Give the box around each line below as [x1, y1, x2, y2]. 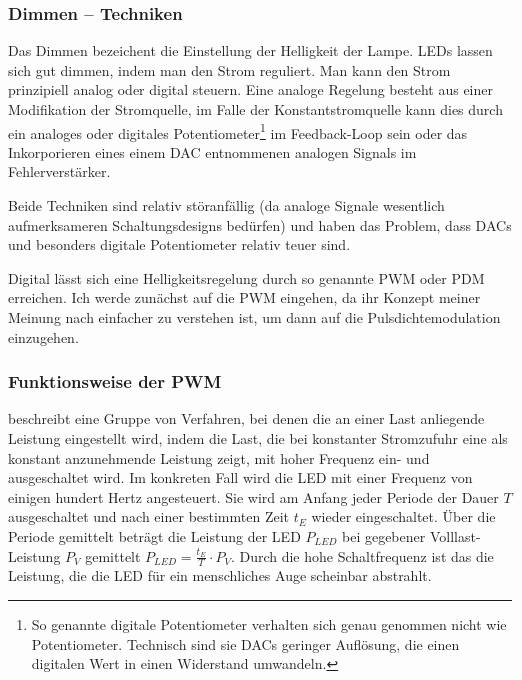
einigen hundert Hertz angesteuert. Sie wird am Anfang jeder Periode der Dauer [8, 486, 499, 507]
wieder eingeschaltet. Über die [311, 506, 496, 527]
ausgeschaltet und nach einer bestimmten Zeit [8, 506, 290, 527]
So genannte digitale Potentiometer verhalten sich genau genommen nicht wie [31, 613, 507, 634]
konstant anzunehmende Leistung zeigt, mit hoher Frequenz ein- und [8, 447, 430, 468]
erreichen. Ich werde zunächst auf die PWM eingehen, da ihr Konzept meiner [8, 287, 481, 308]
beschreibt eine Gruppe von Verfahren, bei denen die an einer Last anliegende [8, 408, 485, 429]
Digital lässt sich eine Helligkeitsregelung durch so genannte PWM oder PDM [8, 267, 485, 288]
